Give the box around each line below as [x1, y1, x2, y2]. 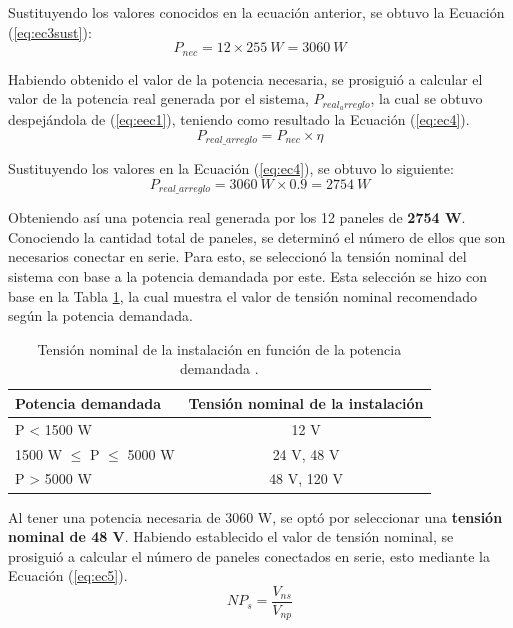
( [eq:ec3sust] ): [8, 21, 92, 42]
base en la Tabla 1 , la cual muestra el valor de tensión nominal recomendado [8, 285, 477, 306]
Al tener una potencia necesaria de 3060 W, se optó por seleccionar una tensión [8, 506, 503, 527]
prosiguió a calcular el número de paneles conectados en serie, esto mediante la [8, 545, 490, 566]
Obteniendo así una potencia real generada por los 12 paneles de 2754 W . [8, 207, 466, 228]
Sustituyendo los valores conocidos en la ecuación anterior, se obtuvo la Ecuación [8, 2, 505, 22]
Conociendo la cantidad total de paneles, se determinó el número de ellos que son [8, 226, 506, 247]
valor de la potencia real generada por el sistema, [8, 88, 309, 109]
